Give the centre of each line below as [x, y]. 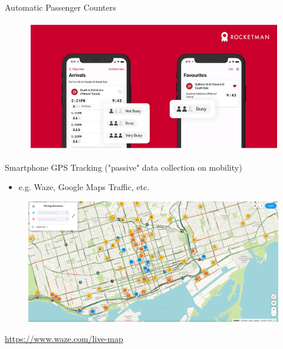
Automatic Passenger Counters [60, 7]
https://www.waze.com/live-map [64, 338]
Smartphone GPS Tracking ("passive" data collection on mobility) [124, 167]
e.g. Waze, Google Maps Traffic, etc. [84, 187]
